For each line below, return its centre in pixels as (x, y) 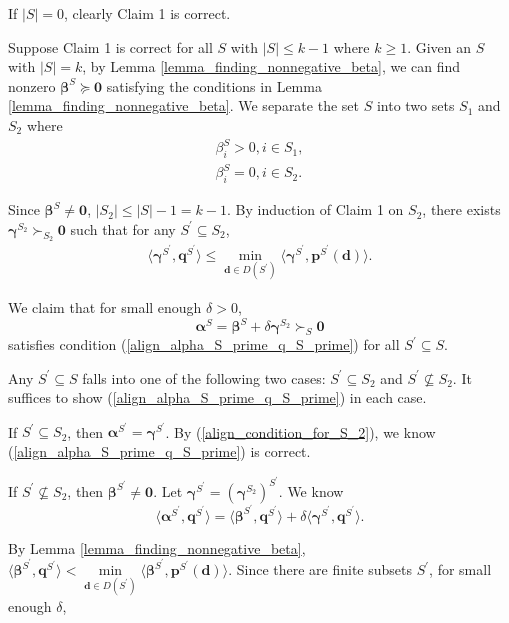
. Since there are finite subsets (320, 569)
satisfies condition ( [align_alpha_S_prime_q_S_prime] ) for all (204, 344)
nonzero (32, 85)
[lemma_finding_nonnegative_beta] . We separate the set (183, 105)
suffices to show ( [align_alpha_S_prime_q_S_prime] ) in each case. (217, 397)
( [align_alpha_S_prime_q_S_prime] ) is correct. (159, 451)
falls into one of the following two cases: (204, 377)
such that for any (123, 228)
